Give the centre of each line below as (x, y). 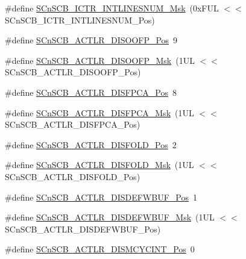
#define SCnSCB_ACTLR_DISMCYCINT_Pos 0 (100, 249)
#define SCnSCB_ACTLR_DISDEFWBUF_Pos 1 (101, 197)
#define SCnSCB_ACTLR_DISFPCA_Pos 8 (91, 92)
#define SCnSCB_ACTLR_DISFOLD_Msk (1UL (99, 165)
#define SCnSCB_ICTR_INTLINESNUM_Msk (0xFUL (112, 8)
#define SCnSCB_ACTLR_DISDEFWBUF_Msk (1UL (110, 217)
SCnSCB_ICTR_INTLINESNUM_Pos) (80, 20)
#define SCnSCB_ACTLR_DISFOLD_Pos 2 (91, 144)
